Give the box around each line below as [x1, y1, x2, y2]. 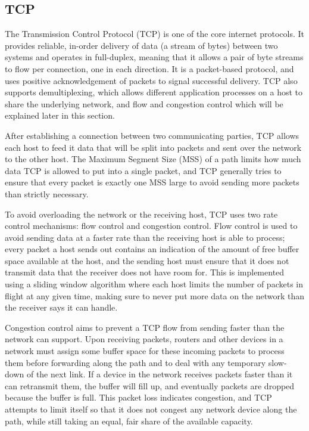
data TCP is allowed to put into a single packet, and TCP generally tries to [5, 164, 282, 176]
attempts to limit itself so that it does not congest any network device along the [5, 403, 297, 416]
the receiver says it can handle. [5, 301, 118, 314]
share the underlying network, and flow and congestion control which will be [5, 97, 283, 110]
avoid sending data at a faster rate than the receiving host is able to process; [5, 231, 285, 243]
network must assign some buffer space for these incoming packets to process [5, 345, 285, 357]
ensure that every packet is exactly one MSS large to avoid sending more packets [5, 176, 299, 188]
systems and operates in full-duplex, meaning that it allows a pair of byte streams [5, 51, 304, 63]
